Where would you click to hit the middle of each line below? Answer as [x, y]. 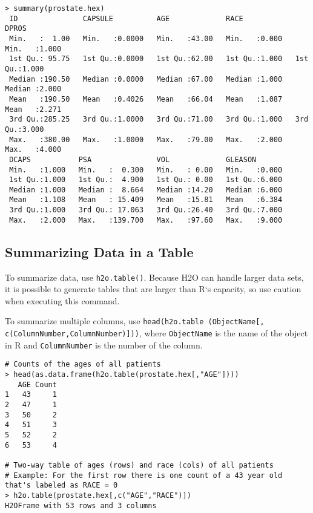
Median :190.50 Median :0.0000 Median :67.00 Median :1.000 [146, 79]
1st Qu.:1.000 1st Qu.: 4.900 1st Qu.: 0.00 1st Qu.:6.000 [146, 180]
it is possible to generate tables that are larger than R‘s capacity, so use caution [153, 289]
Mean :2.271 [33, 109]
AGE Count [37, 384]
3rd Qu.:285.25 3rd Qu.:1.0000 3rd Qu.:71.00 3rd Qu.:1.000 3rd [159, 119]
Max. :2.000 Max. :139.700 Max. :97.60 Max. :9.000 [146, 220]
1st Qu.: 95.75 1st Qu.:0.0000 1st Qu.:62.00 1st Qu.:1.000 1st [159, 59]
